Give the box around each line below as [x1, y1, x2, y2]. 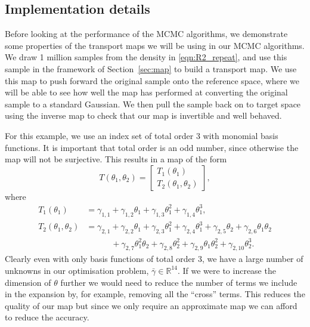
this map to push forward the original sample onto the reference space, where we [5, 74, 300, 87]
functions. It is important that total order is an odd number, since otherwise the [5, 141, 299, 153]
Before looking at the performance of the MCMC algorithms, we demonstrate [5, 27, 288, 40]
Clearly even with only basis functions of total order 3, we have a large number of [5, 252, 303, 265]
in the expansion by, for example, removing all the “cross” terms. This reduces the [5, 288, 305, 300]
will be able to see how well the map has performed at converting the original [5, 86, 288, 98]
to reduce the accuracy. [5, 311, 89, 323]
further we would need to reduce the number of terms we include [60, 276, 297, 288]
